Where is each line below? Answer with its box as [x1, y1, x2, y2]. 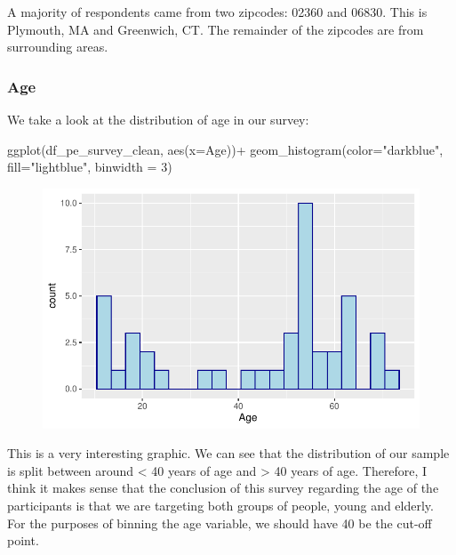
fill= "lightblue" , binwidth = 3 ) [7, 157, 172, 176]
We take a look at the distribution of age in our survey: [7, 110, 309, 128]
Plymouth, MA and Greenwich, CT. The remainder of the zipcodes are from [7, 20, 424, 38]
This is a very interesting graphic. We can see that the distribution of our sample [7, 444, 450, 462]
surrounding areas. [7, 37, 108, 56]
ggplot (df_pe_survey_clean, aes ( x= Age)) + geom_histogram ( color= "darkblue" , [7, 140, 444, 158]
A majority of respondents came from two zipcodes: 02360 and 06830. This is [7, 3, 428, 20]
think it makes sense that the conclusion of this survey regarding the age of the [7, 479, 439, 497]
